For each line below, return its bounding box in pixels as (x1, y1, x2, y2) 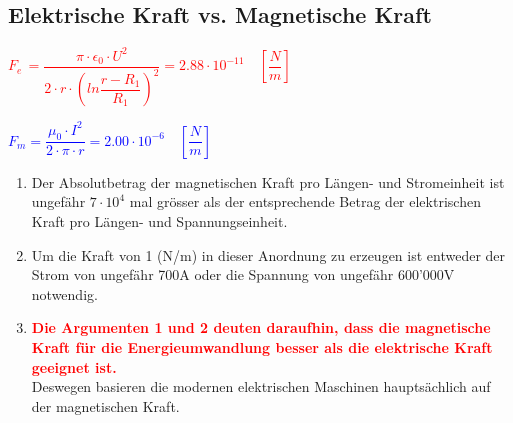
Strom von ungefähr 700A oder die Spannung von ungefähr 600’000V (31, 264, 455, 285)
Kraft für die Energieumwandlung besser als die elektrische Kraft (31, 337, 493, 357)
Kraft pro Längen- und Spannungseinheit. (31, 211, 288, 232)
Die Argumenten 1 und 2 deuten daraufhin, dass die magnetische (31, 317, 491, 338)
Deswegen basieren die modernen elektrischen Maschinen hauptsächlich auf (31, 376, 491, 397)
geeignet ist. (31, 356, 117, 377)
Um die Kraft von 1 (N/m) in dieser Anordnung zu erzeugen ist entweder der (31, 244, 506, 265)
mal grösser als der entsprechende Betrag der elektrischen (129, 191, 481, 212)
